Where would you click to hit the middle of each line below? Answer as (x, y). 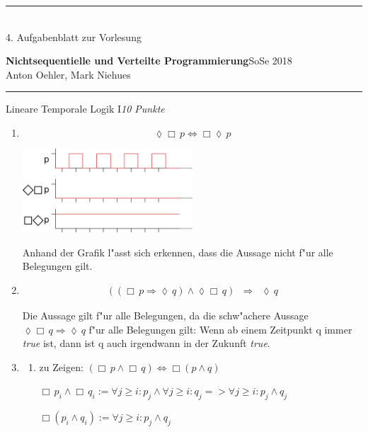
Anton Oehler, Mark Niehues (68, 74)
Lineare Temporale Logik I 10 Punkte (85, 109)
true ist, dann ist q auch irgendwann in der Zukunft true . (146, 343)
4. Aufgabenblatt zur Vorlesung (74, 36)
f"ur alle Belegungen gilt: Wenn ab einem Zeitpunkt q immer (220, 329)
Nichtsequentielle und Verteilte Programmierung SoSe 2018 (149, 61)
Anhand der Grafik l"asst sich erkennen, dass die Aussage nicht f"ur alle (178, 252)
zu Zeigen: (61, 366)
